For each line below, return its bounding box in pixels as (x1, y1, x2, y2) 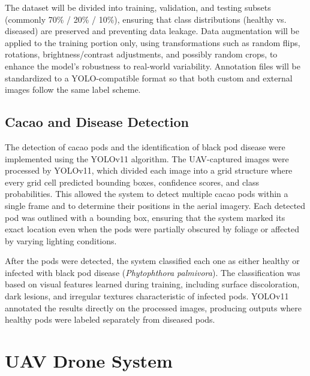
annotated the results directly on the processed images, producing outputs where (5, 301, 302, 314)
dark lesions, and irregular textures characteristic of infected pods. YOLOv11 (5, 290, 289, 302)
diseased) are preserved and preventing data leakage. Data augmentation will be (5, 25, 299, 37)
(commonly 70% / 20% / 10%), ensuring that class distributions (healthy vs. (5, 13, 287, 25)
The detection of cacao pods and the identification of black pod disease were (5, 140, 285, 153)
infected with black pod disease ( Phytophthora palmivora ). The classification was (5, 266, 300, 278)
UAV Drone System (5, 348, 173, 373)
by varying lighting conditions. (5, 234, 117, 247)
